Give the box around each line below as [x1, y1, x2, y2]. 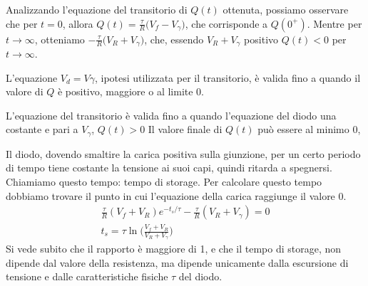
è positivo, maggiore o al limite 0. [57, 84, 205, 99]
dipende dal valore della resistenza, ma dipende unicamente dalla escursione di [6, 255, 349, 270]
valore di [6, 84, 44, 99]
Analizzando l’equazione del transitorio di [6, 2, 188, 16]
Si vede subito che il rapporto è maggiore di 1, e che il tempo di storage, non [6, 241, 342, 256]
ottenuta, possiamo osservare [223, 2, 349, 16]
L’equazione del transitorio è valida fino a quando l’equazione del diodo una [6, 107, 337, 122]
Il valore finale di [148, 122, 223, 137]
